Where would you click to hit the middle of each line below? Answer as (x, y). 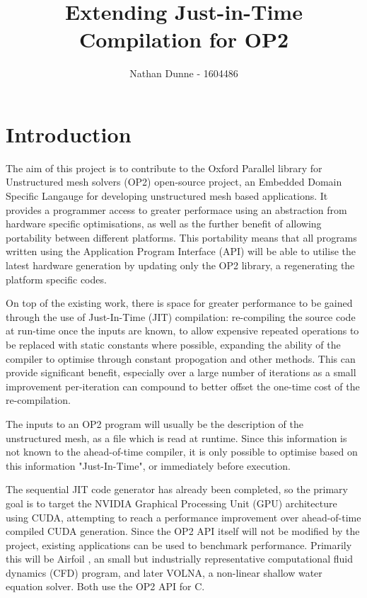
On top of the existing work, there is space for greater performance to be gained (179, 303)
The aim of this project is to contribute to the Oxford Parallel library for (164, 168)
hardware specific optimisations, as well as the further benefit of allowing (164, 224)
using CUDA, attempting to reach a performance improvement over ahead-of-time (183, 517)
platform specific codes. (56, 279)
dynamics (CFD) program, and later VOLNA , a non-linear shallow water (164, 572)
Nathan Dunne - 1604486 (184, 73)
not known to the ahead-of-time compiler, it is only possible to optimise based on (182, 452)
